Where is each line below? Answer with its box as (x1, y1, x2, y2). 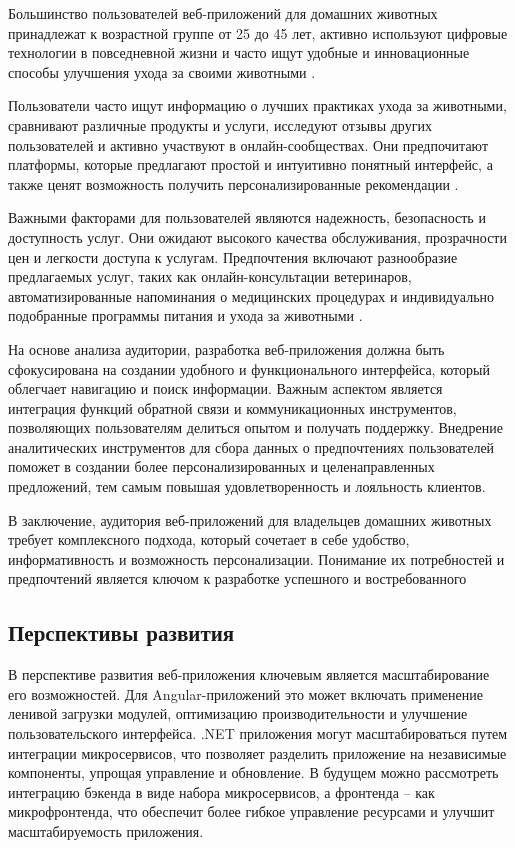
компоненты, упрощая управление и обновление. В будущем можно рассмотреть (8, 762, 499, 783)
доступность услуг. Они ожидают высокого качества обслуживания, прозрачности (8, 226, 507, 247)
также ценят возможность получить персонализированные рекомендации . (8, 173, 459, 194)
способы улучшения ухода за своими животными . (8, 61, 316, 82)
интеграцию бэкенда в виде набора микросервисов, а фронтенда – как (8, 781, 435, 802)
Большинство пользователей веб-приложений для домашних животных (8, 3, 438, 23)
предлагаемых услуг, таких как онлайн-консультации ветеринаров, (8, 266, 412, 287)
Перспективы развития (8, 617, 235, 648)
